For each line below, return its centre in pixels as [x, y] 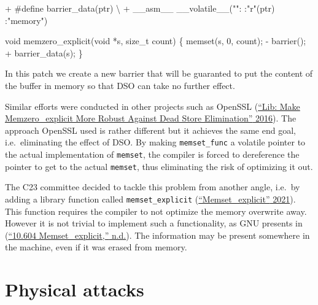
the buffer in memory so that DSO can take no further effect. [120, 85]
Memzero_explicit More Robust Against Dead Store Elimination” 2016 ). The [151, 118]
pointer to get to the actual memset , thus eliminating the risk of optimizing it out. [159, 166]
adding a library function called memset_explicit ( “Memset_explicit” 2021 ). [150, 199]
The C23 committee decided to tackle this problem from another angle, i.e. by [153, 187]
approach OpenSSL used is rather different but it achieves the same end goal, [150, 130]
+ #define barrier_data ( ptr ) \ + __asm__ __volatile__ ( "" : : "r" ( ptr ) [140, 8]
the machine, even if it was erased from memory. [96, 247]
